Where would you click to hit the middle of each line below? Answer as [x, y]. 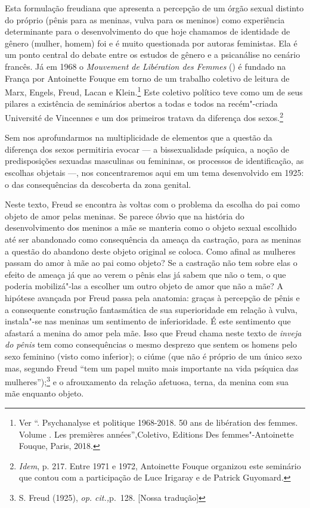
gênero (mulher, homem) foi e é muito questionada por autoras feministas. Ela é [151, 43]
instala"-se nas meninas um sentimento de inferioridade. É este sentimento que [148, 321]
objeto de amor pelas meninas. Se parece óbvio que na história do [125, 216]
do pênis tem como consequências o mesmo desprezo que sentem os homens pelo [151, 344]
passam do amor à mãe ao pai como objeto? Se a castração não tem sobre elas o [151, 263]
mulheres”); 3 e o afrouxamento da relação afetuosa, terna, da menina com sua [147, 381]
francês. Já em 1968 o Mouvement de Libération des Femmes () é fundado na [145, 66]
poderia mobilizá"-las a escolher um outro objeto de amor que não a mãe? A [144, 286]
